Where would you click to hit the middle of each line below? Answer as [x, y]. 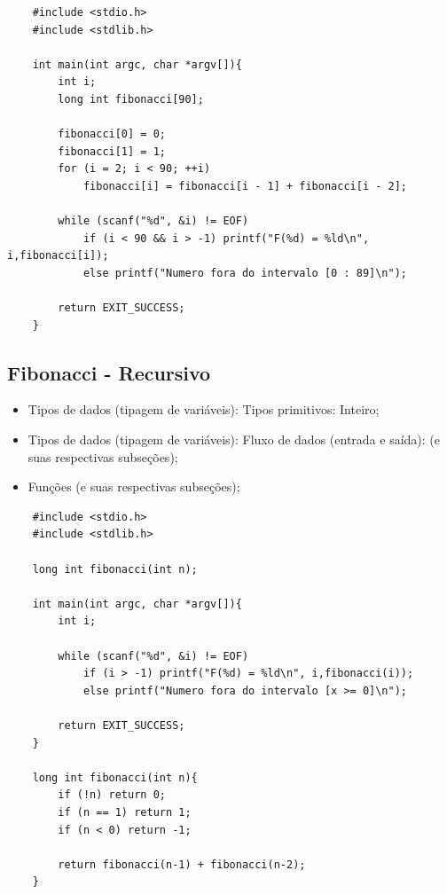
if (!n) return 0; [112, 795]
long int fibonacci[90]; [131, 99]
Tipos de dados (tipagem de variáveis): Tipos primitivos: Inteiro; [204, 409]
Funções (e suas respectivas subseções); [134, 486]
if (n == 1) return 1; [125, 812]
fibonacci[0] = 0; [112, 134]
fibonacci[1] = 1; [112, 151]
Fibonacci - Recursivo [109, 372]
